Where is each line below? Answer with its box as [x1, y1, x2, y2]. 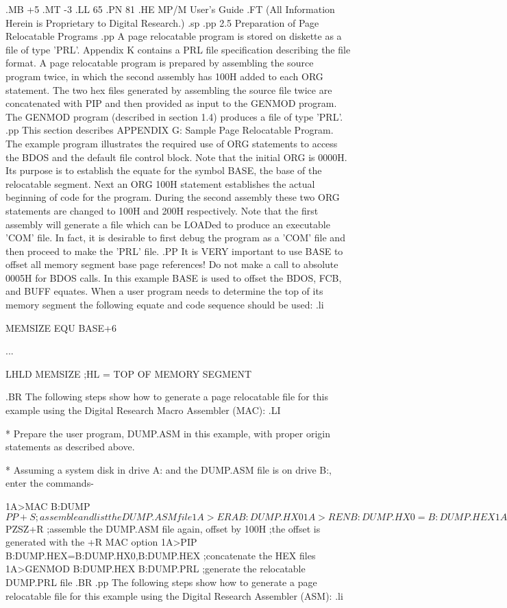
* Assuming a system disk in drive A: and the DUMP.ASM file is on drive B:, [5, 462, 332, 476]
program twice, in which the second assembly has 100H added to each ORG [5, 69, 323, 83]
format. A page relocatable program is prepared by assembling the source [5, 56, 314, 70]
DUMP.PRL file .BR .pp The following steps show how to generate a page [5, 574, 317, 589]
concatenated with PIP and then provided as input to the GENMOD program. [5, 96, 337, 110]
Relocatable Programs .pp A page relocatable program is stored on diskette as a [5, 29, 342, 43]
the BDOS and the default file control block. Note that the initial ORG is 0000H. [5, 149, 347, 164]
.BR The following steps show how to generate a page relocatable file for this [5, 389, 328, 404]
